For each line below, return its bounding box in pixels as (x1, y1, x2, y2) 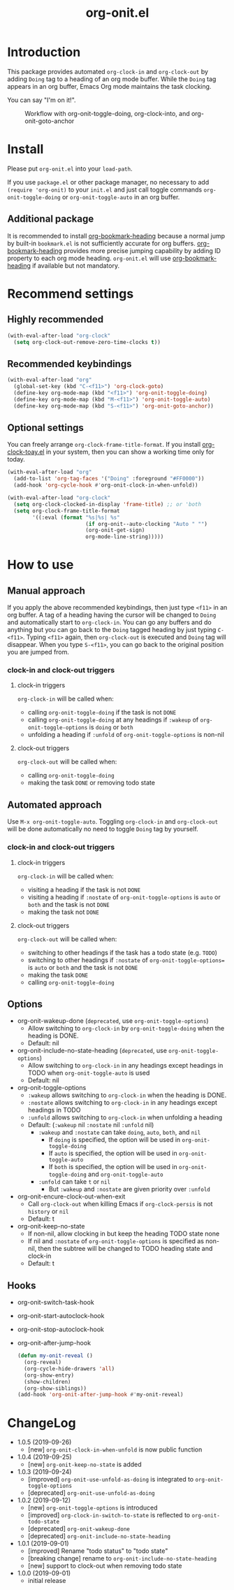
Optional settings (7, 422, 84, 434)
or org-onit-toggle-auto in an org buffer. (61, 192, 180, 201)
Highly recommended (7, 313, 103, 326)
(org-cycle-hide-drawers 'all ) (24, 1365, 115, 1372)
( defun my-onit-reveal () (17, 1352, 93, 1359)
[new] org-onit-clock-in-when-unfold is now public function (27, 1445, 203, 1454)
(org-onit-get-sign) (85, 527, 145, 534)
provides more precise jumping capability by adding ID (64, 246, 221, 255)
